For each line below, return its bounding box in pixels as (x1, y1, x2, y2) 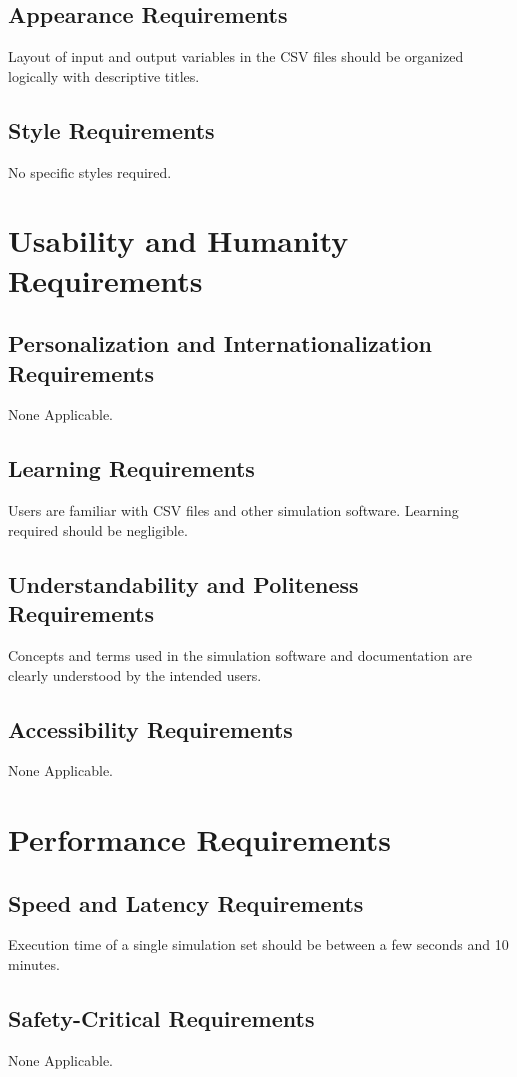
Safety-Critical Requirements (8, 1003, 315, 1034)
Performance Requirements (8, 819, 392, 860)
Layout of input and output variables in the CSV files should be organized (8, 46, 464, 67)
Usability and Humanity (8, 220, 349, 261)
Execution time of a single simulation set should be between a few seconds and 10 (8, 934, 509, 955)
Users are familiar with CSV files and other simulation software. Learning (8, 500, 459, 521)
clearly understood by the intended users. (8, 664, 262, 685)
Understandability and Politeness (8, 568, 359, 599)
